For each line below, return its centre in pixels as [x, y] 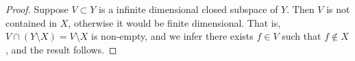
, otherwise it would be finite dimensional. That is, [174, 22]
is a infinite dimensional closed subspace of [188, 9]
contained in [32, 22]
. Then [301, 9]
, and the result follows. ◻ [61, 49]
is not [338, 9]
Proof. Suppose [37, 9]
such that [302, 36]
